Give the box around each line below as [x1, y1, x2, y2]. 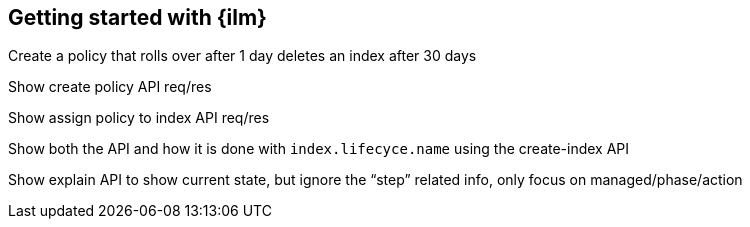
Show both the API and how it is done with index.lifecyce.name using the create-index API [8, 140, 630, 158]
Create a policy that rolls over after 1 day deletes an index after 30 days [8, 47, 477, 65]
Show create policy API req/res [8, 78, 212, 96]
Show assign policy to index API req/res [8, 109, 270, 127]
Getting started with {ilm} [8, 5, 267, 30]
